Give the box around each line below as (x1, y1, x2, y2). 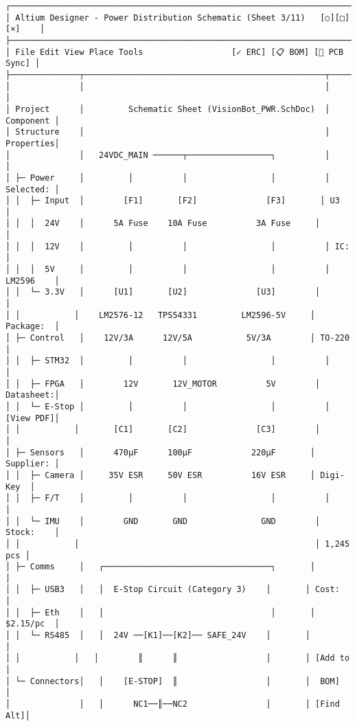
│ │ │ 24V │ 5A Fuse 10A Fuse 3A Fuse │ (5, 218, 321, 229)
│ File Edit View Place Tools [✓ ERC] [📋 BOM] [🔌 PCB (5, 47, 344, 57)
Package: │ (5, 321, 60, 332)
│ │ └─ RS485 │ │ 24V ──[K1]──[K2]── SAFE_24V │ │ (5, 631, 310, 641)
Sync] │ (5, 58, 41, 69)
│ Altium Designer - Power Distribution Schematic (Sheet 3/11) (5, 12, 306, 23)
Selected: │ (5, 184, 60, 194)
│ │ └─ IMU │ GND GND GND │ (5, 516, 321, 526)
